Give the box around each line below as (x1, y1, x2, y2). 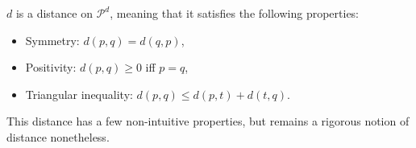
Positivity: (25, 59, 77, 76)
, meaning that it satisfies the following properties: (110, 5, 360, 21)
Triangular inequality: (25, 85, 133, 102)
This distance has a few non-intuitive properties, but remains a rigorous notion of (6, 113, 410, 129)
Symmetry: (25, 31, 80, 48)
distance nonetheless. (6, 128, 110, 145)
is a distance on (15, 5, 93, 21)
